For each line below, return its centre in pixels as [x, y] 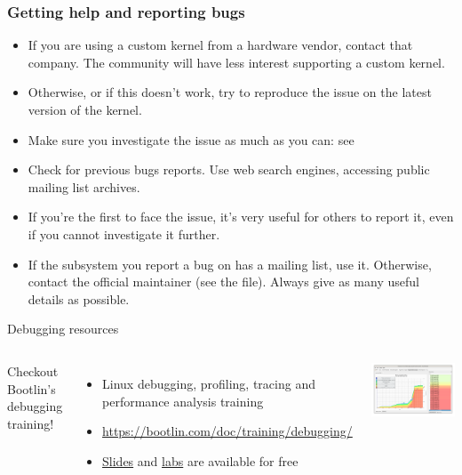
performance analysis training [183, 401]
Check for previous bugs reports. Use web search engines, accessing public [229, 169]
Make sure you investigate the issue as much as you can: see [191, 139]
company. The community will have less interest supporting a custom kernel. [236, 62]
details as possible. [79, 298]
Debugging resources [63, 329]
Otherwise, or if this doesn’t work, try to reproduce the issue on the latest [230, 92]
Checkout [33, 370]
